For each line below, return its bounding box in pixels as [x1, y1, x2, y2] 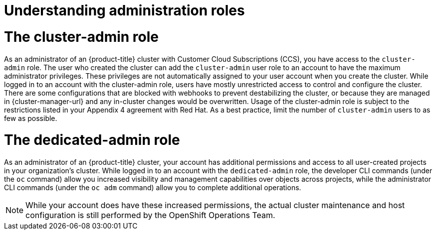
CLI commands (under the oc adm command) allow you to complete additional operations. [4, 183, 301, 192]
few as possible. [4, 114, 57, 122]
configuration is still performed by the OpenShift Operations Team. [25, 210, 275, 220]
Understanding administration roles [4, 2, 245, 19]
